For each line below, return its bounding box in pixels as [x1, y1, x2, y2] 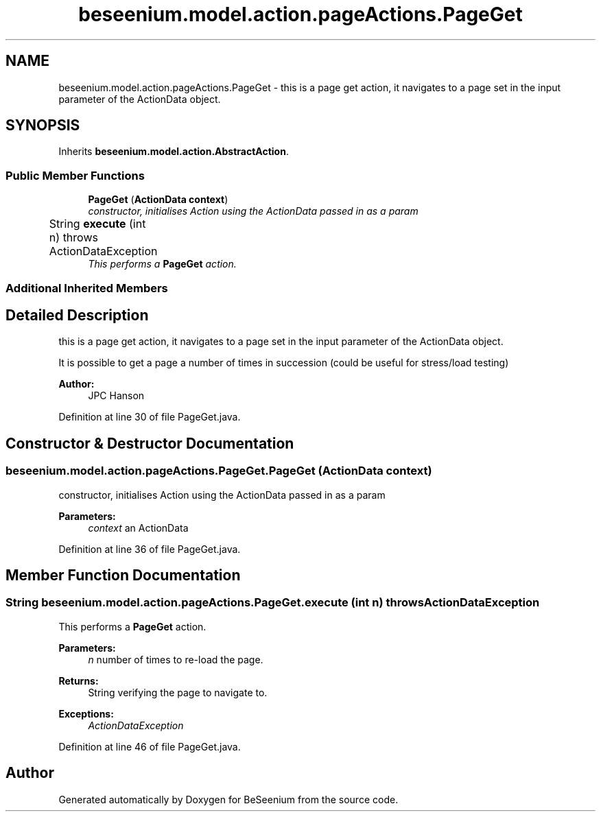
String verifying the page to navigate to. [88, 686, 268, 698]
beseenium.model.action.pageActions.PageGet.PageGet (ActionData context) [5, 464, 432, 478]
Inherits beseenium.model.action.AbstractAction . [58, 145, 289, 158]
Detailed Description [5, 306, 149, 324]
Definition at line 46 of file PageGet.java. [58, 740, 241, 753]
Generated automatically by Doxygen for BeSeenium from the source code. [58, 793, 399, 805]
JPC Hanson [88, 390, 145, 402]
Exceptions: [58, 707, 114, 720]
